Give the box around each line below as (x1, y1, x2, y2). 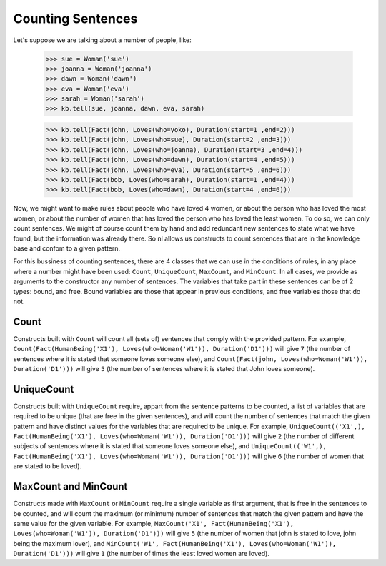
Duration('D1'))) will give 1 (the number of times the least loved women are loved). (13, 550, 269, 558)
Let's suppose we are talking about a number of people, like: (13, 36, 192, 44)
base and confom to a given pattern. (13, 243, 121, 253)
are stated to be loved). (13, 462, 82, 470)
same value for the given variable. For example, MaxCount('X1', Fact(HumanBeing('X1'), (13, 519, 295, 527)
